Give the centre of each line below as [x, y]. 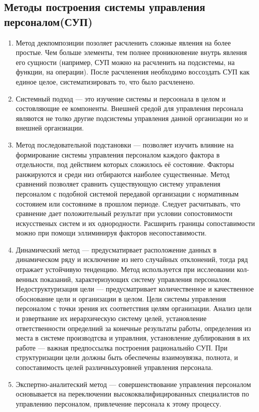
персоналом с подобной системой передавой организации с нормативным [127, 193]
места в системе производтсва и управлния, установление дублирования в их [133, 338]
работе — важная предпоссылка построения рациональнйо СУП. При [122, 347]
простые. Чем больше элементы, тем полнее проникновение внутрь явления [131, 52]
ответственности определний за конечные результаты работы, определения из [133, 328]
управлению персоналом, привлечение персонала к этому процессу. [119, 403]
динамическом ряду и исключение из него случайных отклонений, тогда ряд [132, 259]
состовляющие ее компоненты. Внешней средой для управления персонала [129, 108]
